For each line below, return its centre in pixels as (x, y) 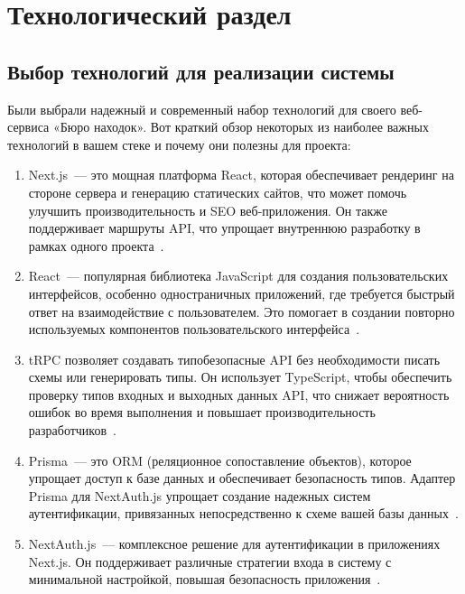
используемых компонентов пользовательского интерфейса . (194, 329)
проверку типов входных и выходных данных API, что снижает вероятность (239, 394)
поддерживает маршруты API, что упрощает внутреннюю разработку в (224, 228)
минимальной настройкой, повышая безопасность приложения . (205, 579)
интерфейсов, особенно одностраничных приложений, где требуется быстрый (242, 293)
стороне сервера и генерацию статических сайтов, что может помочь (218, 192)
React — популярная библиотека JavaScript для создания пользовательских (238, 276)
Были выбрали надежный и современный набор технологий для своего (202, 109)
